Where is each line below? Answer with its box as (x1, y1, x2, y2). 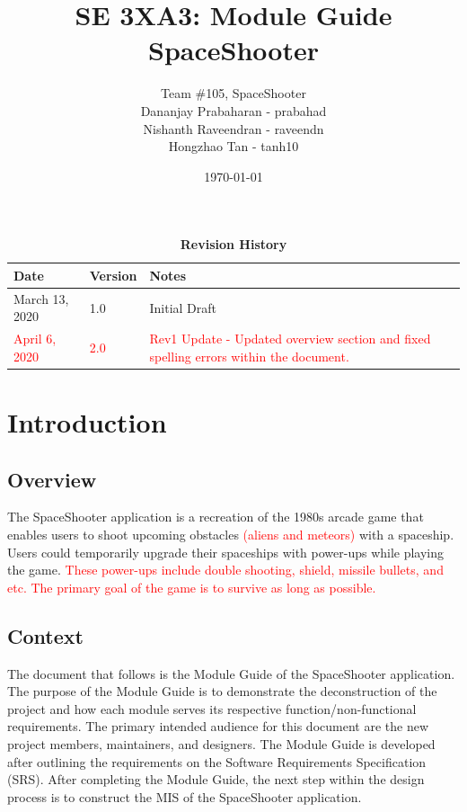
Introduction (7, 404, 167, 441)
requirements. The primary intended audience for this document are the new (7, 717, 428, 736)
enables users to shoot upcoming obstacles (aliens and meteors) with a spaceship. (7, 525, 454, 544)
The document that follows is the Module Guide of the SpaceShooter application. (7, 664, 455, 683)
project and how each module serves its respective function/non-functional (7, 699, 417, 718)
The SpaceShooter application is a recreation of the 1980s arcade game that (7, 507, 424, 526)
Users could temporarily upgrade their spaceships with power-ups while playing (7, 542, 445, 561)
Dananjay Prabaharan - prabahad (140, 101, 327, 120)
